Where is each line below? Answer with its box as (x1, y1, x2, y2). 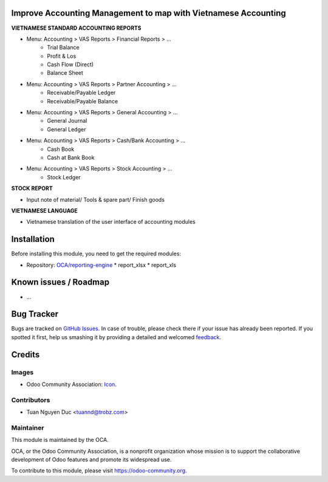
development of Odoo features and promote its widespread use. (11, 456, 172, 463)
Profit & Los (47, 52, 77, 60)
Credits (11, 349, 40, 360)
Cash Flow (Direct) (47, 61, 94, 68)
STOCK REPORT (11, 185, 53, 192)
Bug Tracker (11, 309, 59, 319)
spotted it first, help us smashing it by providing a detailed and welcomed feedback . (11, 333, 222, 340)
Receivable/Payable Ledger (47, 89, 116, 97)
